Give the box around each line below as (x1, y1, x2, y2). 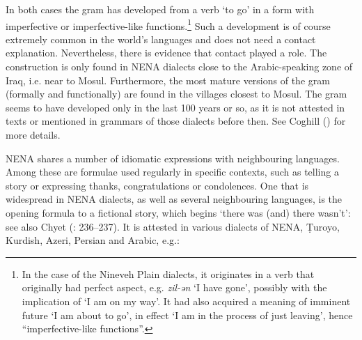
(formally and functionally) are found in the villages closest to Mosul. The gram (6, 86, 347, 101)
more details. (6, 127, 61, 141)
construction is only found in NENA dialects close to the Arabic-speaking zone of (6, 59, 353, 74)
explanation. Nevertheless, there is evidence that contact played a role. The (6, 45, 327, 60)
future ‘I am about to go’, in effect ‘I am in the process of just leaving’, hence (22, 307, 353, 322)
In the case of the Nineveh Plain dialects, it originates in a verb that (22, 266, 315, 281)
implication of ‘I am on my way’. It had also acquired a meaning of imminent (22, 293, 351, 308)
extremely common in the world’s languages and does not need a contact (6, 31, 316, 46)
